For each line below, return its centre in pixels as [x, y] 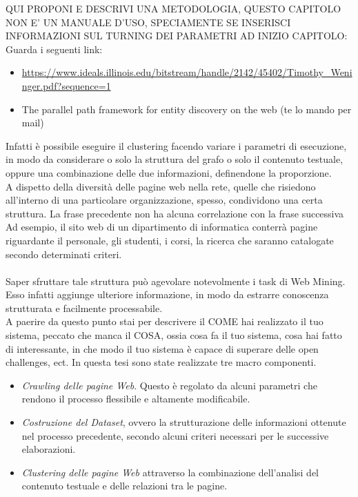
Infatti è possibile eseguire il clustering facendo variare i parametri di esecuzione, [176, 145]
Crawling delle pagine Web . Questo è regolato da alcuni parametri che [169, 385]
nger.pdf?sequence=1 [66, 85]
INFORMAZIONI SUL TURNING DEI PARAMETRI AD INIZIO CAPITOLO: [177, 36]
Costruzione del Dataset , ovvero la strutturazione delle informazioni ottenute [184, 422]
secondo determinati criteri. [64, 254]
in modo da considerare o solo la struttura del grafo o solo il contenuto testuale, [175, 159]
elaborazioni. [49, 449]
